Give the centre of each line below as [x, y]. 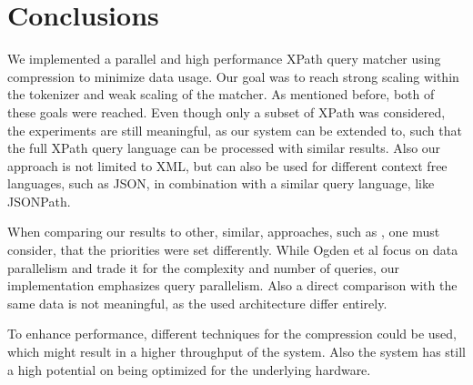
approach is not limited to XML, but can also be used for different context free [227, 165]
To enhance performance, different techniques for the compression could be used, [232, 334]
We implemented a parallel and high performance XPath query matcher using [224, 59]
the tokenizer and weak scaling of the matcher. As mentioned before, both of [221, 94]
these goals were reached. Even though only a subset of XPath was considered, [226, 111]
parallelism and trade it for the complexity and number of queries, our [203, 267]
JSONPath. [39, 201]
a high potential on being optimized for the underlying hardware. [189, 369]
